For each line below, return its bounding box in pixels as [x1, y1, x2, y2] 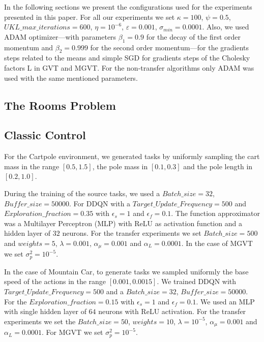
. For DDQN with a [69, 198, 131, 208]
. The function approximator [171, 208, 260, 219]
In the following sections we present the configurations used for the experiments [4, 2, 252, 12]
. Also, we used [202, 21, 249, 32]
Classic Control [4, 127, 86, 143]
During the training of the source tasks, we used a [4, 188, 160, 198]
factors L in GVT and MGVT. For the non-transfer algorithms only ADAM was [4, 62, 254, 73]
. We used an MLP [196, 296, 255, 306]
